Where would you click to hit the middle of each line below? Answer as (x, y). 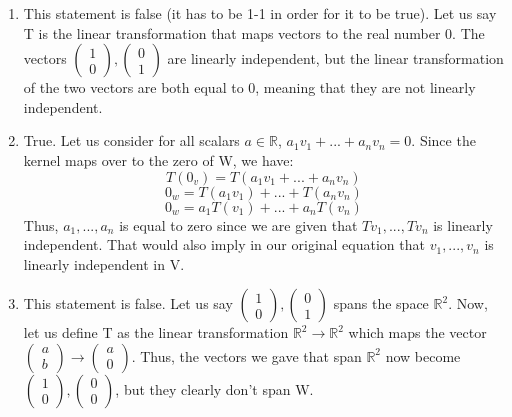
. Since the (443, 140)
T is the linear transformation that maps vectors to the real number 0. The (254, 32)
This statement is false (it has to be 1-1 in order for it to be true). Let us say (260, 13)
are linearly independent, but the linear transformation (335, 58)
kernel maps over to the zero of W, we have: (158, 159)
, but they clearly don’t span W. (214, 388)
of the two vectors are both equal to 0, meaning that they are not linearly (249, 87)
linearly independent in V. (104, 263)
